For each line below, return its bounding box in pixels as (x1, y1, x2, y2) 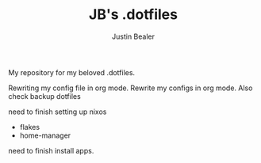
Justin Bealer (112, 32, 155, 41)
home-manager (19, 131, 71, 140)
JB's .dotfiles (88, 6, 178, 24)
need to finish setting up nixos (8, 107, 107, 116)
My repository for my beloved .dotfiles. (8, 67, 136, 77)
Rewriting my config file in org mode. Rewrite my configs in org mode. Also (8, 83, 253, 93)
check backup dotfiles (8, 91, 81, 100)
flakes (19, 122, 40, 131)
